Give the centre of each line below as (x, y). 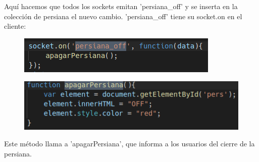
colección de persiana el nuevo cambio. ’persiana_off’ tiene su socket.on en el (123, 16)
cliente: (15, 26)
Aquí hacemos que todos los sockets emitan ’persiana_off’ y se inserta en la (121, 6)
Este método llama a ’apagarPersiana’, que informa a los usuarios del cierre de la (129, 144)
